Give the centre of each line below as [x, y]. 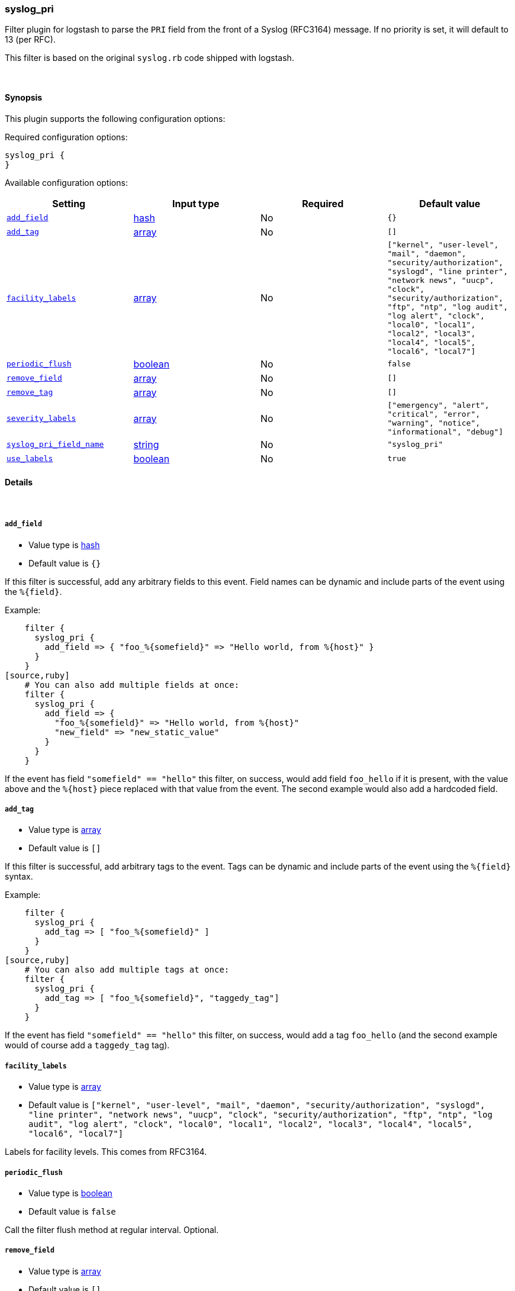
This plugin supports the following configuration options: [115, 118]
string [146, 444]
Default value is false [72, 1211]
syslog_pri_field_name [55, 445]
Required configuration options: [66, 137]
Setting [69, 203]
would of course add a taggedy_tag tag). [87, 1045]
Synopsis [24, 97]
